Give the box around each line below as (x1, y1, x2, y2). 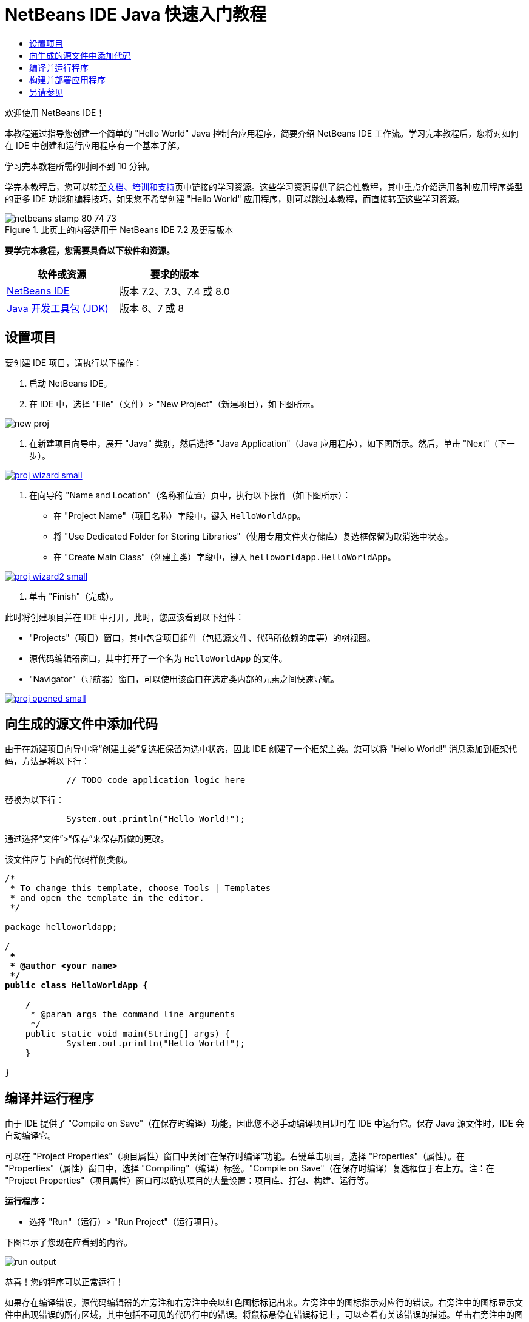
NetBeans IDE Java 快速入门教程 (5, 4, 267, 25)
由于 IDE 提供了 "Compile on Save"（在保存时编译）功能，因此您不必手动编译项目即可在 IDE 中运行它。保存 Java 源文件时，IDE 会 (5, 1118, 524, 1129)
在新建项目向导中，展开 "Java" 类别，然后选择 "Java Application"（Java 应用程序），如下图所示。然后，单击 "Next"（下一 (29, 438, 515, 449)
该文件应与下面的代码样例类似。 (5, 854, 132, 865)
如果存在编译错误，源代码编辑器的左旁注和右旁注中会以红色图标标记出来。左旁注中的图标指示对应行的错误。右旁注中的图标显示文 (5, 1297, 523, 1308)
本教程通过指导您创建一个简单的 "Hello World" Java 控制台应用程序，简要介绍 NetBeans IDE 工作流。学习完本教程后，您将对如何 (5, 127, 519, 138)
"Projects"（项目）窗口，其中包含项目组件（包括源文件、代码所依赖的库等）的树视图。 (29, 632, 376, 643)
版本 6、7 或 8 (119, 302, 184, 314)
